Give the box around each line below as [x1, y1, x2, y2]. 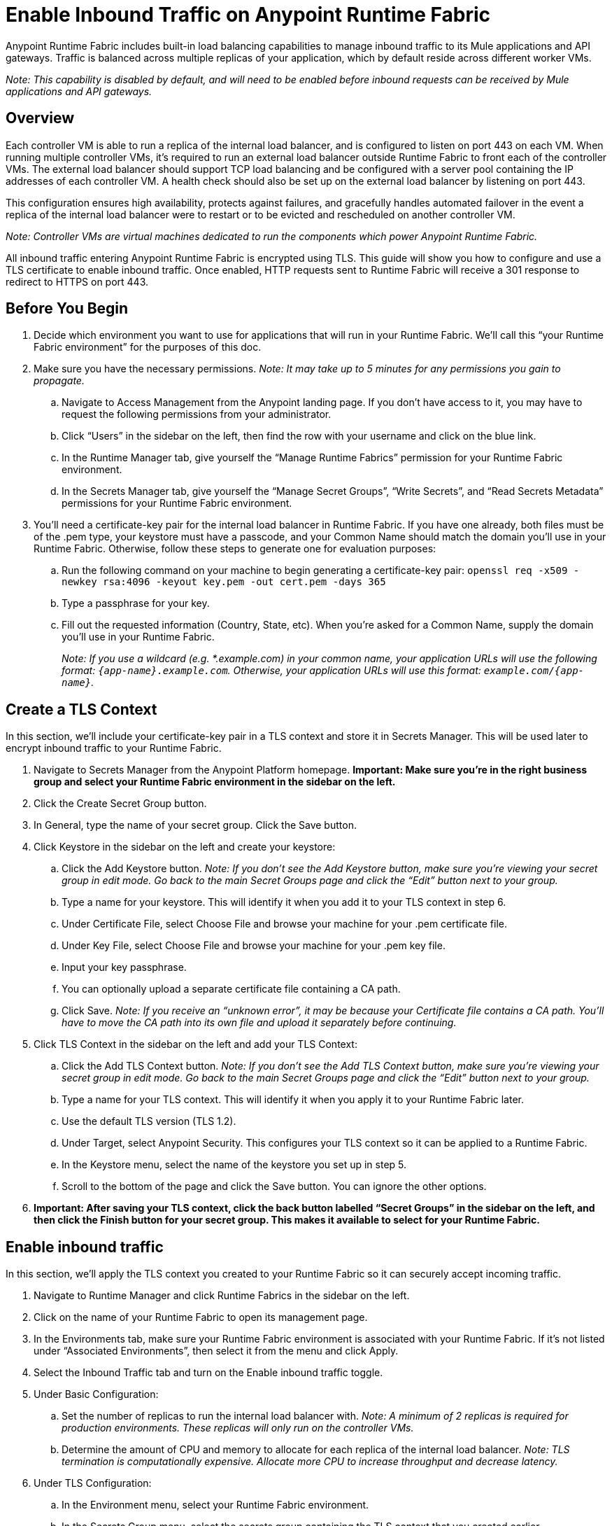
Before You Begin [6, 300, 129, 318]
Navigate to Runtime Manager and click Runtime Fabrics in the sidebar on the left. [34, 1289, 410, 1302]
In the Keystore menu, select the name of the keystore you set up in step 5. [62, 1158, 407, 1171]
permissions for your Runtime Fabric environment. [62, 497, 292, 510]
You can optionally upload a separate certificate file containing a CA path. [62, 983, 401, 995]
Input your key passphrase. [62, 961, 187, 974]
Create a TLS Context [6, 700, 157, 718]
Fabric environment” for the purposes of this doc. [34, 341, 262, 353]
